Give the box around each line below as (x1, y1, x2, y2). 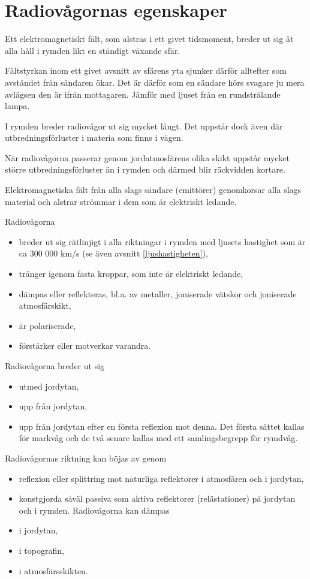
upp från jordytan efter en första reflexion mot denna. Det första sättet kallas (19, 420, 305, 432)
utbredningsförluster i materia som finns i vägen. (5, 131, 183, 144)
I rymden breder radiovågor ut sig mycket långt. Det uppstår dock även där (5, 119, 283, 132)
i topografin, (19, 544, 64, 556)
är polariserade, (19, 319, 76, 331)
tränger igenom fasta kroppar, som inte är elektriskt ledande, (19, 267, 243, 280)
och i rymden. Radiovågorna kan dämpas (19, 503, 170, 516)
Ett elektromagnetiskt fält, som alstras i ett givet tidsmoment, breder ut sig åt (5, 32, 294, 45)
